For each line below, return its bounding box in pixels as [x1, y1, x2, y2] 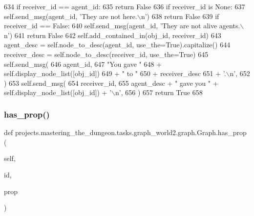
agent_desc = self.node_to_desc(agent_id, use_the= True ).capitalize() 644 [4, 39, 231, 50]
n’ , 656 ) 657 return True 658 [115, 87, 203, 98]
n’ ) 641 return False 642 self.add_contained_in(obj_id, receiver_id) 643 [4, 30, 221, 40]
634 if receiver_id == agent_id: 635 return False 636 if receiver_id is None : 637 [4, 1, 245, 11]
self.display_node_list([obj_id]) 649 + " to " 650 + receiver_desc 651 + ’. [4, 68, 226, 79]
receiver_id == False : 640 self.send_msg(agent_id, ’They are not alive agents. [4, 20, 240, 31]
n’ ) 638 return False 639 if [141, 11, 219, 21]
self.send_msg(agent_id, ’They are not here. [4, 11, 137, 21]
